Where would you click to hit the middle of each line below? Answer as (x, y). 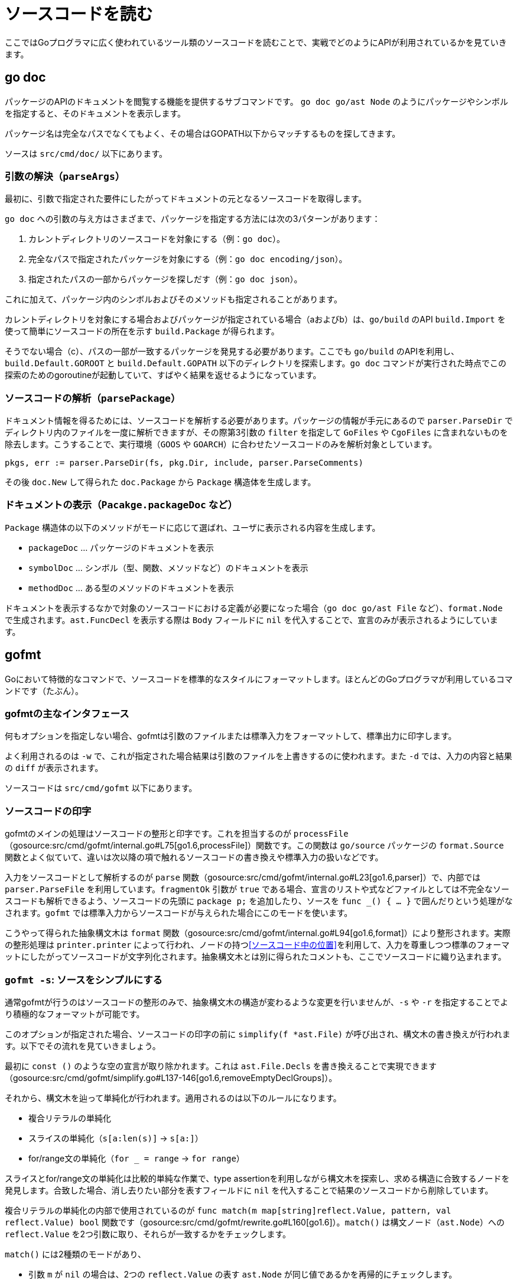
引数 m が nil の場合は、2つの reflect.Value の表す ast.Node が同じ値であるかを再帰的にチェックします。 (243, 1274)
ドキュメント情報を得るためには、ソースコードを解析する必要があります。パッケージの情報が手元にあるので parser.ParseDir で (259, 421)
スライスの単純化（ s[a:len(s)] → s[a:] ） (116, 1138)
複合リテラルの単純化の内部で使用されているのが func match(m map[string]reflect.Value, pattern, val (228, 1210)
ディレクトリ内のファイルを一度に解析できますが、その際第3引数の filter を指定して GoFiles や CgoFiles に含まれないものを (256, 433)
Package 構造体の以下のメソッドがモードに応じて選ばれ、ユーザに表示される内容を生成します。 (193, 527)
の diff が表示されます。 (54, 768)
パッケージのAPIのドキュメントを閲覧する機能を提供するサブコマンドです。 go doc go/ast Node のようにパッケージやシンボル (257, 101)
